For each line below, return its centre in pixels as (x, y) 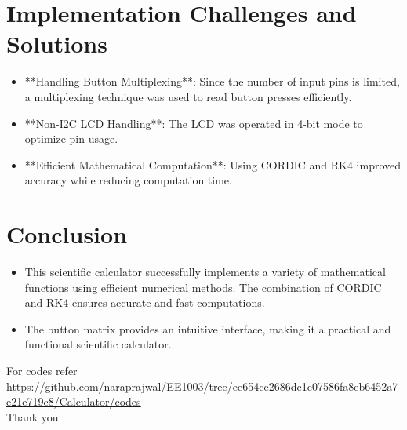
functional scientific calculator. (98, 344)
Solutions (57, 44)
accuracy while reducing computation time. (128, 180)
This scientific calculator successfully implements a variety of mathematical (205, 271)
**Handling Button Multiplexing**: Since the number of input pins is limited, (212, 81)
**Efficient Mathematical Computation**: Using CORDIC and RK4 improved (213, 164)
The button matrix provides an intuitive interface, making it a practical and (208, 328)
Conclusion (67, 234)
